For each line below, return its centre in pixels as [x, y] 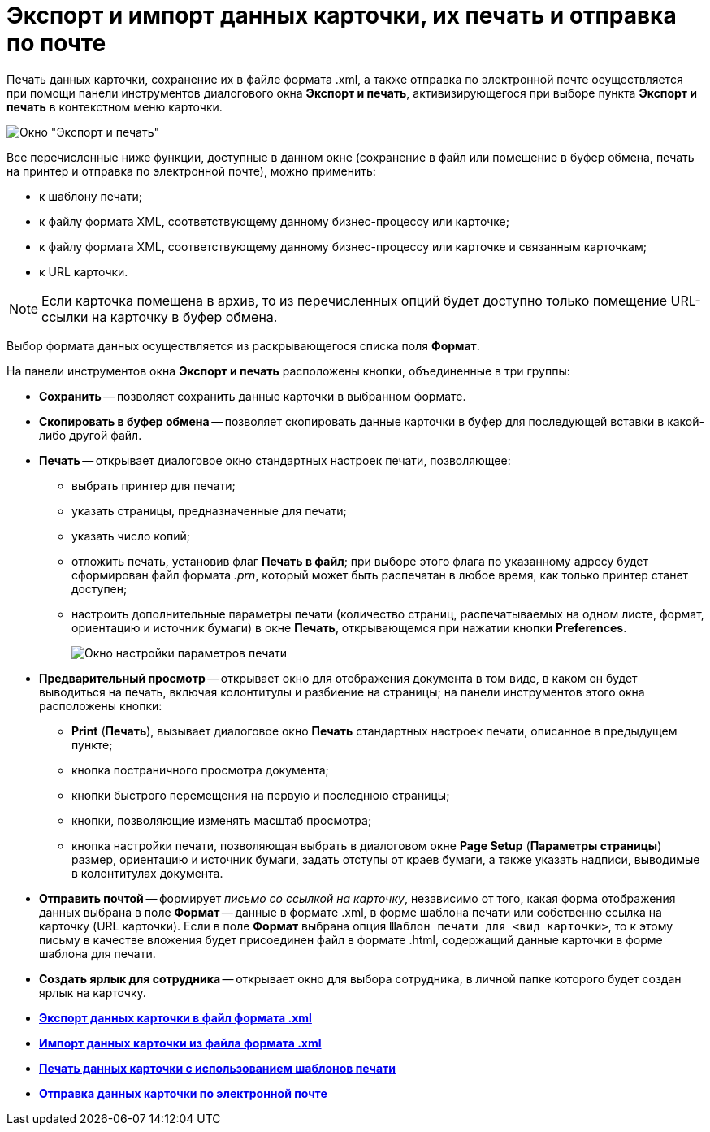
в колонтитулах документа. [147, 873]
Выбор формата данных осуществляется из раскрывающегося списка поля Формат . [243, 345]
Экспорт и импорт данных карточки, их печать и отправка [342, 15]
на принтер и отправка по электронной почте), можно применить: [191, 171]
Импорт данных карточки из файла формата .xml [180, 1043]
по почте [56, 43]
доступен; [100, 588]
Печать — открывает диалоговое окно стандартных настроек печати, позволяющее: [275, 460]
